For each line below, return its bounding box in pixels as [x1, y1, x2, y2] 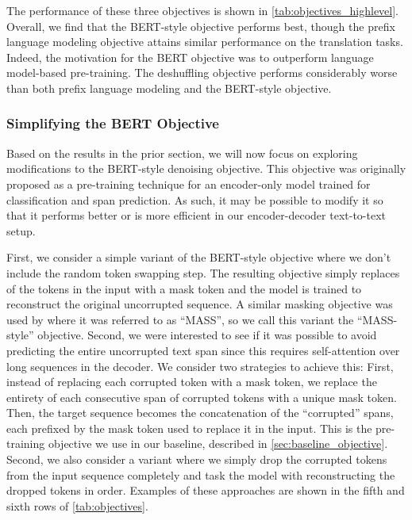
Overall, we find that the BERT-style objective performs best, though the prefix [6, 17, 395, 34]
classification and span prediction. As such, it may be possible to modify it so [6, 191, 383, 208]
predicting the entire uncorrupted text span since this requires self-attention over [6, 342, 400, 358]
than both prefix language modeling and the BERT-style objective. [6, 79, 332, 96]
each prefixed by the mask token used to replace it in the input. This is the [6, 419, 372, 436]
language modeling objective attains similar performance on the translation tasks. [6, 33, 403, 50]
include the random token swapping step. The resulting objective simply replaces [6, 264, 400, 281]
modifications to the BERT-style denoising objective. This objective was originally [6, 160, 406, 177]
